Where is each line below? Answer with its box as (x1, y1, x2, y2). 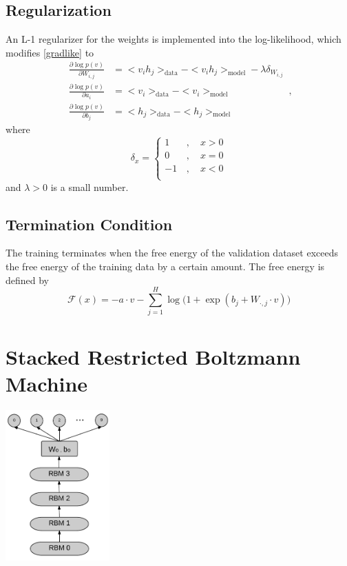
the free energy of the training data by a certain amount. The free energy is (6, 259, 325, 274)
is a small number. (50, 179, 129, 194)
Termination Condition (6, 213, 173, 234)
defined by (6, 272, 50, 287)
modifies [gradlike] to (6, 45, 94, 59)
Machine (6, 369, 88, 397)
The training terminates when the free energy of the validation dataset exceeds (6, 245, 338, 260)
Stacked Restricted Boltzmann (6, 342, 301, 370)
